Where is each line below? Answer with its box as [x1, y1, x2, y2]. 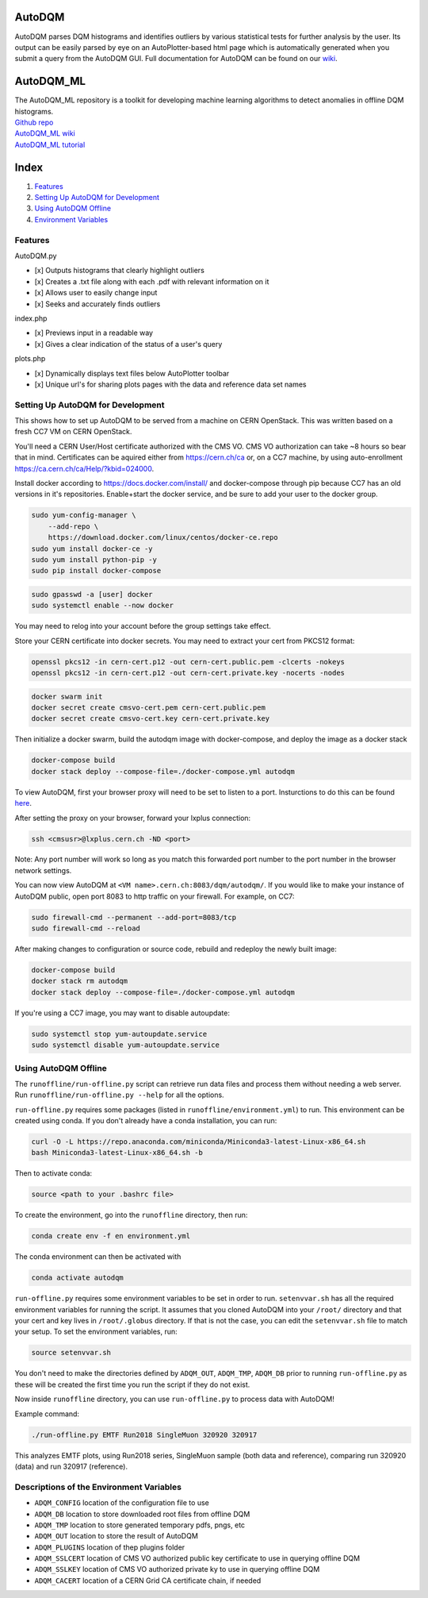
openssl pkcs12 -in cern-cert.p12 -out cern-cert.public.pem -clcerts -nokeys [31, 657, 345, 666]
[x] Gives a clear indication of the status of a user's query [34, 339, 223, 348]
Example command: [14, 1409, 79, 1419]
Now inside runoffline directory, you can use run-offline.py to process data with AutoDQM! [14, 1394, 334, 1404]
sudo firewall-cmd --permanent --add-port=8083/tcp [31, 913, 237, 922]
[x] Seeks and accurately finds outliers [34, 298, 161, 309]
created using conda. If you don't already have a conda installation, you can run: [14, 1116, 277, 1126]
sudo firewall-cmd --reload [31, 924, 140, 933]
